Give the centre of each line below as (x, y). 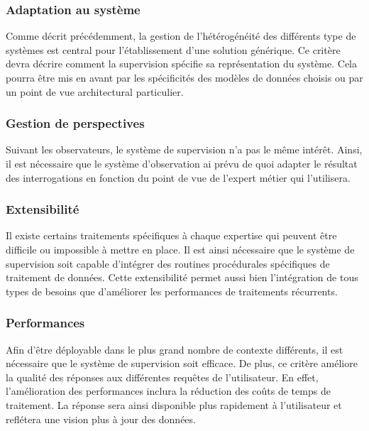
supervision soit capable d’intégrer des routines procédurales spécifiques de (168, 263)
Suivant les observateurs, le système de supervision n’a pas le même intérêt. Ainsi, (184, 149)
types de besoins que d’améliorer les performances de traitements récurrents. (172, 291)
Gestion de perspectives (75, 123)
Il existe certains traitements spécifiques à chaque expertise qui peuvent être (171, 235)
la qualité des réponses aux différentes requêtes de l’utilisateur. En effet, (162, 377)
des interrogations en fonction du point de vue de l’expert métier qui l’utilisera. (178, 177)
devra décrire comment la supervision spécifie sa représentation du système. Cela (181, 64)
